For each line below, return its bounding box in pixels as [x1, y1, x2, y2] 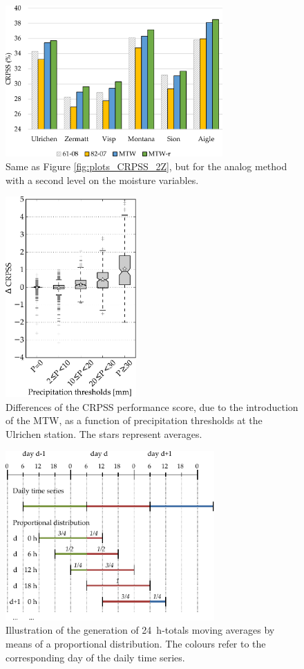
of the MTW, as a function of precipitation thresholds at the [6, 413, 263, 428]
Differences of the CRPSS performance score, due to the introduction [6, 399, 298, 414]
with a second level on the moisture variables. [6, 172, 199, 187]
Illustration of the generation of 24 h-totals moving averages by [6, 623, 275, 637]
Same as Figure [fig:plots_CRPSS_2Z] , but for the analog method [6, 159, 287, 173]
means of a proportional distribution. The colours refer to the [6, 636, 266, 650]
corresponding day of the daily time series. [6, 650, 185, 664]
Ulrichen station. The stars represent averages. [6, 427, 202, 441]
